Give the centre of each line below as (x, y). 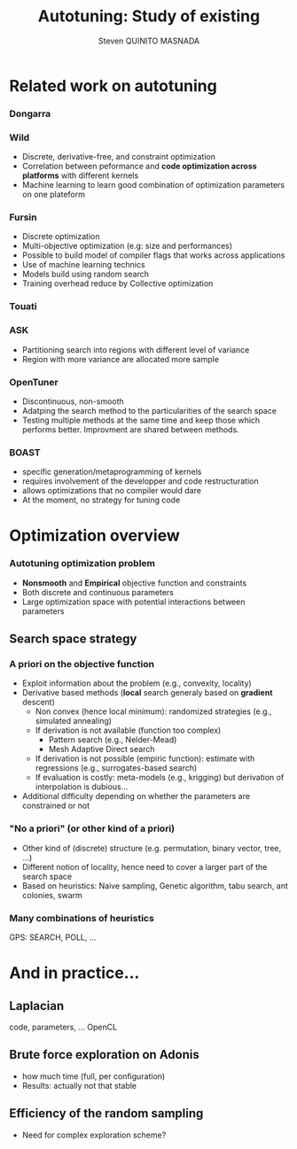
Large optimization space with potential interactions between (133, 602)
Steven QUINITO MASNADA (149, 41)
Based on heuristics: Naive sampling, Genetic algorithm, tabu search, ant (155, 885)
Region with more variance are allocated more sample (121, 359)
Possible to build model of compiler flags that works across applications (153, 255)
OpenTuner (34, 382)
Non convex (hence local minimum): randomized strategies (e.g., (153, 711)
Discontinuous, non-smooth (73, 401)
